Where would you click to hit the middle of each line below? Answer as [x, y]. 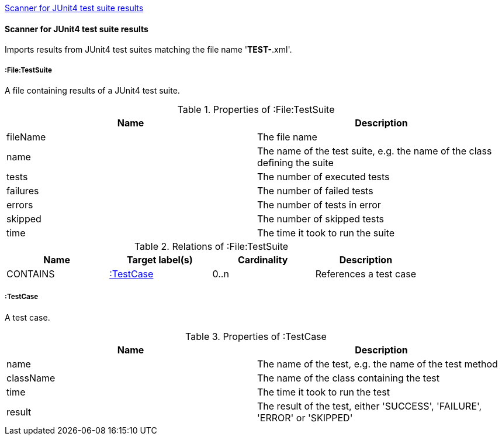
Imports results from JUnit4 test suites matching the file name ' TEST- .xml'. [148, 50]
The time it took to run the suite [326, 233]
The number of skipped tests [321, 219]
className [31, 378]
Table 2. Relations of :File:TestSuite [211, 246]
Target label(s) [160, 260]
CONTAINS [31, 274]
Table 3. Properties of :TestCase [256, 336]
